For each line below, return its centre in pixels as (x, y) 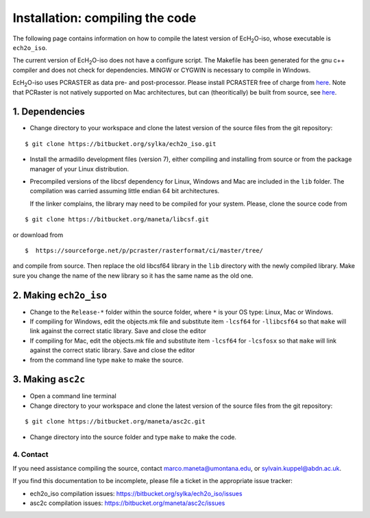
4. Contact (30, 454)
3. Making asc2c (49, 379)
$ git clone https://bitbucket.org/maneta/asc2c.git (115, 422)
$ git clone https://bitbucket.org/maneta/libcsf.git (117, 220)
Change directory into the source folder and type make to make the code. (133, 437)
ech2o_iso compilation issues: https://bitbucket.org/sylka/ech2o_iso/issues (136, 493)
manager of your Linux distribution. (79, 169)
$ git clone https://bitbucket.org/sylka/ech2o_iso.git (121, 144)
